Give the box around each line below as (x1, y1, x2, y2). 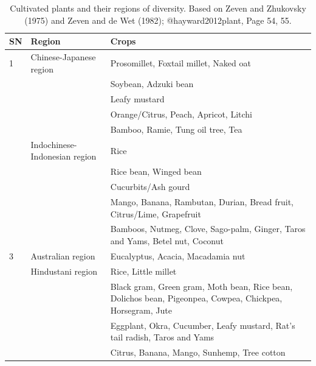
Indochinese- (30, 138, 77, 150)
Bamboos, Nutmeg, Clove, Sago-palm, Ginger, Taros (110, 222, 306, 235)
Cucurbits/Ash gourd (110, 180, 190, 193)
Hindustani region (30, 264, 97, 277)
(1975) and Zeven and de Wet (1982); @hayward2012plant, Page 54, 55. (24, 13, 292, 26)
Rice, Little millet (110, 264, 177, 277)
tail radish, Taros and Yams (110, 331, 215, 343)
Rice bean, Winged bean (110, 165, 202, 178)
